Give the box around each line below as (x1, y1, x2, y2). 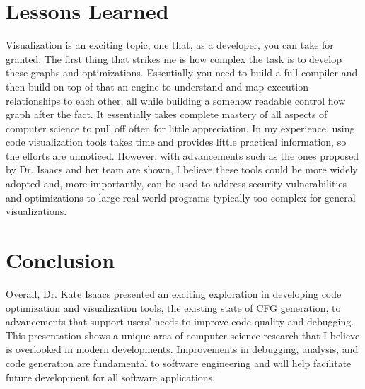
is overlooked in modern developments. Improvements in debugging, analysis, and (6, 342, 359, 356)
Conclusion (6, 245, 115, 274)
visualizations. (6, 204, 67, 219)
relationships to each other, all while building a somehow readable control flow (6, 93, 346, 108)
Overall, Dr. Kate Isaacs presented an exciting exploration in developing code (6, 286, 342, 301)
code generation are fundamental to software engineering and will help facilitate (6, 355, 352, 370)
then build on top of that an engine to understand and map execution (6, 79, 308, 93)
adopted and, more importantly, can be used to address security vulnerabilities (6, 176, 347, 191)
